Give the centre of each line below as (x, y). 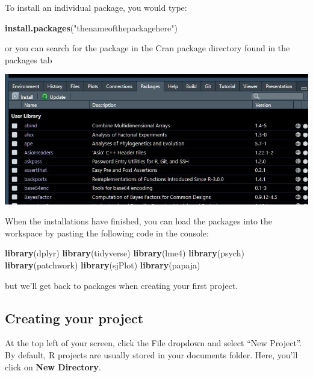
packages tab (29, 59)
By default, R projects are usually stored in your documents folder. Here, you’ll (151, 354)
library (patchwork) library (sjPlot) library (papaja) (103, 265)
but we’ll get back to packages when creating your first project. (122, 285)
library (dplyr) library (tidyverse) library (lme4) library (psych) (125, 253)
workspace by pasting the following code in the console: (107, 233)
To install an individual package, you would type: (96, 7)
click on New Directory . (53, 366)
